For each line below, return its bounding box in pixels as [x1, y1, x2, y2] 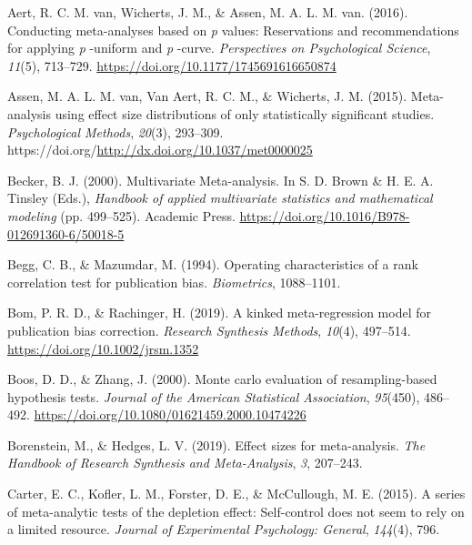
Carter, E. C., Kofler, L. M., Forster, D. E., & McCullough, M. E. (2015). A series [7, 484, 466, 503]
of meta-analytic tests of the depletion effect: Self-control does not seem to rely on [7, 501, 465, 520]
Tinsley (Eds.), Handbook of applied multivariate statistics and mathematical [7, 188, 433, 207]
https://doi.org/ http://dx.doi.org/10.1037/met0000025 [7, 140, 313, 159]
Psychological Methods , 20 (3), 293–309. [7, 122, 224, 141]
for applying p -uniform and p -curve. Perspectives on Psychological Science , [7, 38, 431, 57]
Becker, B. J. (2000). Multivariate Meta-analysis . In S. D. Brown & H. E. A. [7, 170, 434, 189]
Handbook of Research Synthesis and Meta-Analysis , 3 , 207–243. [7, 453, 363, 472]
